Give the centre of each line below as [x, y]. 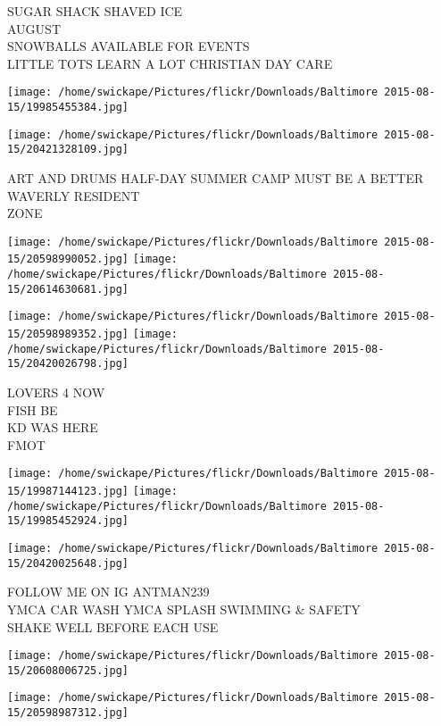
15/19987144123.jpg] [68, 492]
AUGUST [34, 28]
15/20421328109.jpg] [68, 150]
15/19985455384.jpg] [68, 108]
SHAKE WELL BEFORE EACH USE [113, 626]
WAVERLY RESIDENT [74, 195]
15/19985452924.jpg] [68, 521]
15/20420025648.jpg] [68, 563]
